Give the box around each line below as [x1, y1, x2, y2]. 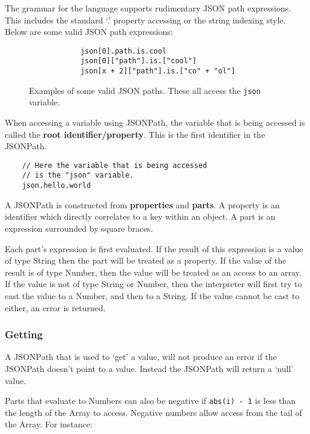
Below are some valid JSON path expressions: [5, 25, 173, 38]
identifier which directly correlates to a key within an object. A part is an [5, 210, 276, 223]
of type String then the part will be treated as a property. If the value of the [5, 254, 287, 267]
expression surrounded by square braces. [5, 222, 153, 234]
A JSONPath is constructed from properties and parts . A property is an [5, 198, 280, 211]
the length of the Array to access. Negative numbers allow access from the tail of [5, 406, 302, 418]
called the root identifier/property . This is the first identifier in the [5, 128, 266, 140]
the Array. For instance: [5, 418, 93, 430]
